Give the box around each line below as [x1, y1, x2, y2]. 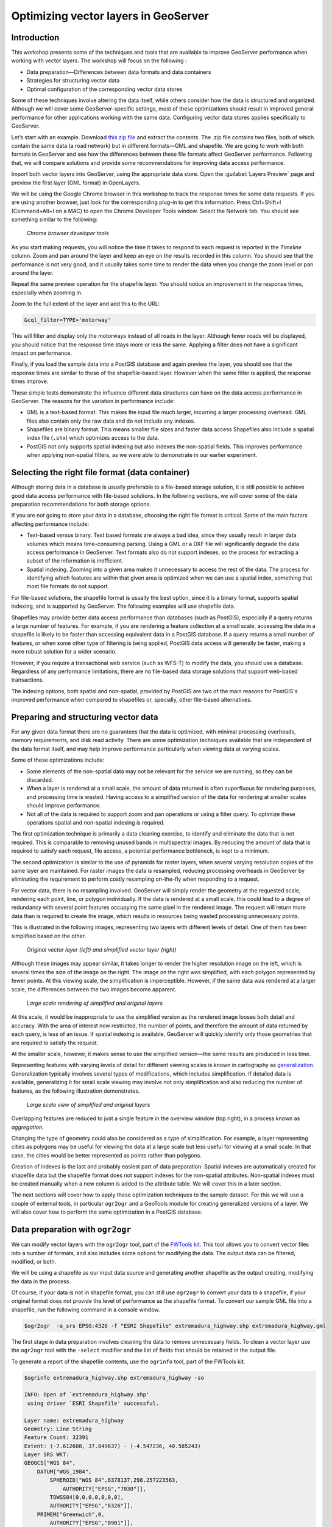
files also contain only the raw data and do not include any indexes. [26, 417, 196, 425]
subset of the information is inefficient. [26, 557, 124, 564]
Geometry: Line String [24, 1425, 92, 1432]
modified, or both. [11, 1258, 57, 1265]
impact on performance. [11, 349, 72, 357]
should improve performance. [26, 802, 101, 809]
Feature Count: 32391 [24, 1434, 89, 1441]
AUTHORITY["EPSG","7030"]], [62, 1485, 146, 1492]
